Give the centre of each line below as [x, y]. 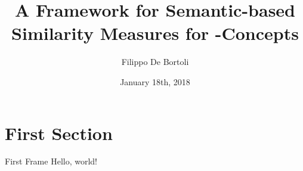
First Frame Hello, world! [51, 161]
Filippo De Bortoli [155, 62]
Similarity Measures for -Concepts [155, 33]
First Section [59, 133]
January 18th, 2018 [155, 81]
